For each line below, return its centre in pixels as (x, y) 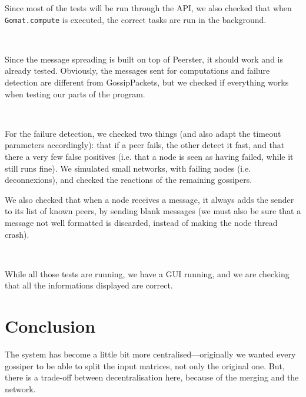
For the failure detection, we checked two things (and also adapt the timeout (143, 133)
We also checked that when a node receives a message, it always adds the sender (149, 199)
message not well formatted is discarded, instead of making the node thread (141, 222)
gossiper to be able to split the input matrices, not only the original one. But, (145, 365)
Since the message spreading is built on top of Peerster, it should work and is (144, 59)
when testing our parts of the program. (75, 93)
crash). (17, 234)
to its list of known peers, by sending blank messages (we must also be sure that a (153, 211)
